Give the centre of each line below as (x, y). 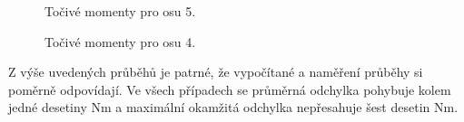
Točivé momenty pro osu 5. (120, 11)
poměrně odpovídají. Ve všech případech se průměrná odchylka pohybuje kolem (230, 89)
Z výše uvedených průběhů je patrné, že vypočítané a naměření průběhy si (216, 72)
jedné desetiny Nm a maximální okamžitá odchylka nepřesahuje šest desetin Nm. (233, 107)
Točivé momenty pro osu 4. (120, 41)
